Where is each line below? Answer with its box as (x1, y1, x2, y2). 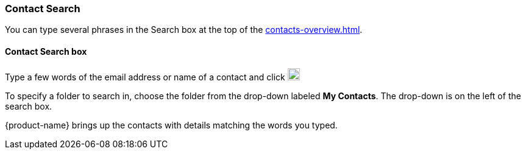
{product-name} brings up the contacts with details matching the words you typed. (5, 119, 338, 130)
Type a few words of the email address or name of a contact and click (5, 71, 285, 82)
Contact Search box (5, 46, 87, 57)
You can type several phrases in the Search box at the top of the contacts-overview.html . (5, 24, 363, 35)
